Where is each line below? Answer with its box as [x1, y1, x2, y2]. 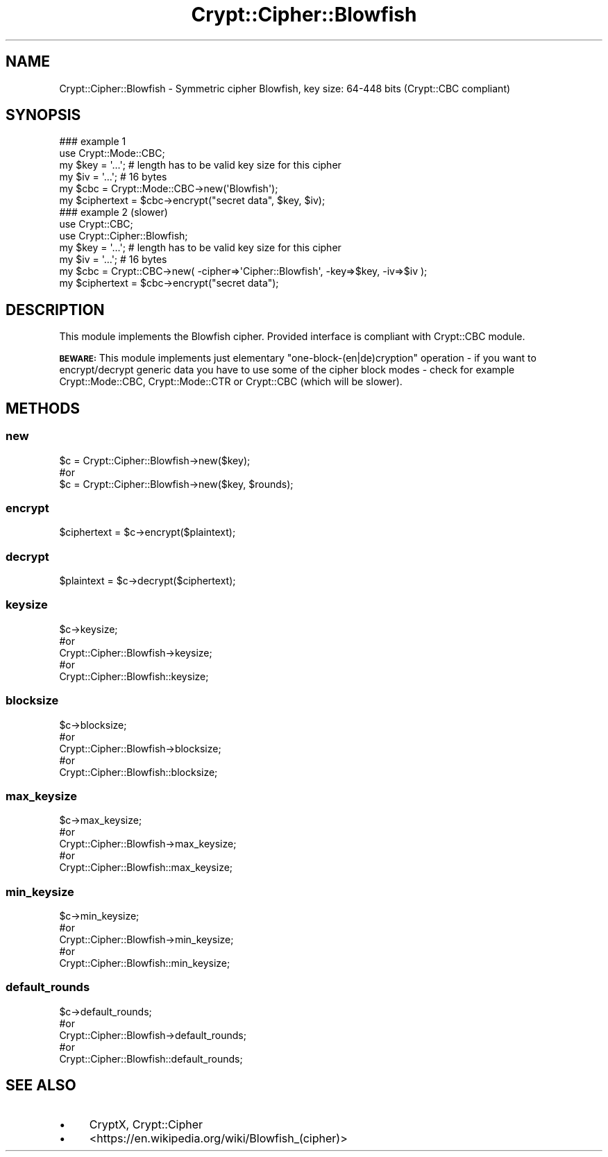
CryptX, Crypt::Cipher [89, 1117, 203, 1131]
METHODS [6, 399, 81, 417]
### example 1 [59, 135, 126, 148]
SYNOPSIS [6, 106, 81, 124]
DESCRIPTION [6, 301, 105, 319]
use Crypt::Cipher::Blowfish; [59, 230, 188, 242]
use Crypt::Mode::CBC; [59, 147, 165, 160]
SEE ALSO [6, 1076, 76, 1095]
